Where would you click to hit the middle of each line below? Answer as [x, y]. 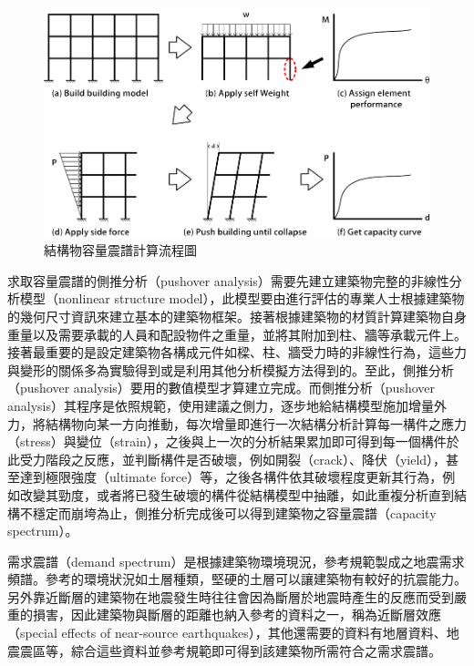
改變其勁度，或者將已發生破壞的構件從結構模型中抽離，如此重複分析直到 [237, 494]
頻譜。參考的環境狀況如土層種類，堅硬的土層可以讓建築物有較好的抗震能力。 [237, 579]
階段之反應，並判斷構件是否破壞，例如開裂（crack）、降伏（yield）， [246, 459]
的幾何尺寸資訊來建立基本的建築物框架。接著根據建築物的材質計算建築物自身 [237, 316]
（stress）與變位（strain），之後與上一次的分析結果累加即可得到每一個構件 [227, 441]
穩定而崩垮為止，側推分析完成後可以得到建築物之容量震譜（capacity [234, 512]
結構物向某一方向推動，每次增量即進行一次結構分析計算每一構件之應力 [256, 423]
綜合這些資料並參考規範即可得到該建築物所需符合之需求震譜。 [256, 650]
